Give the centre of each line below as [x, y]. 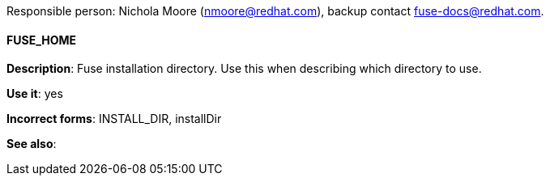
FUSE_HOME [42, 40]
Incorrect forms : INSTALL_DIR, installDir [114, 119]
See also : [32, 144]
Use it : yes [35, 94]
